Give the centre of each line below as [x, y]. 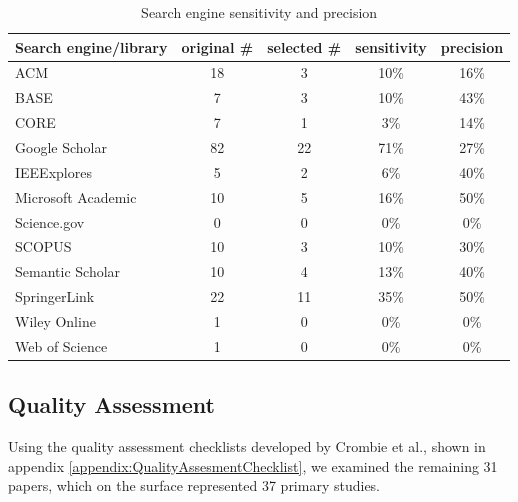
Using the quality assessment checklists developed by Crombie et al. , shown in [247, 446]
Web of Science [61, 345]
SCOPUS [43, 246]
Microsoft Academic [76, 196]
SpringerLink [55, 296]
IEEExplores [53, 171]
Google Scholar [61, 146]
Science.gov [50, 221]
